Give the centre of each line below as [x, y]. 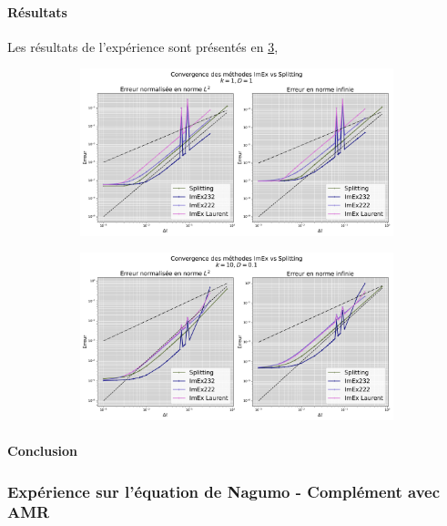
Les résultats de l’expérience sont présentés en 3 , [143, 46]
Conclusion [43, 451]
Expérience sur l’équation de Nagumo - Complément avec [224, 491]
